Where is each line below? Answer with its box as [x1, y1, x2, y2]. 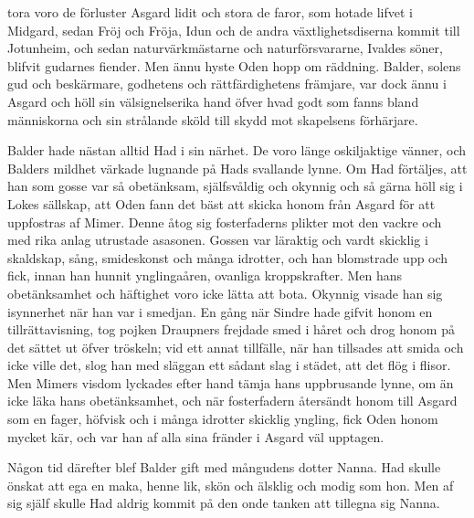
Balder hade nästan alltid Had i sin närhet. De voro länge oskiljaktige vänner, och [7, 141, 467, 160]
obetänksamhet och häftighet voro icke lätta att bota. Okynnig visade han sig [7, 283, 443, 302]
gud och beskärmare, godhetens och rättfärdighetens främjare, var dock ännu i [7, 74, 447, 93]
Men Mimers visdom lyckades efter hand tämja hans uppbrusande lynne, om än [7, 373, 454, 392]
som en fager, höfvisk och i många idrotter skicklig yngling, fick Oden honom [7, 409, 438, 428]
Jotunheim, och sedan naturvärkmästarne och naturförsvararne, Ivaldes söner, [7, 38, 443, 58]
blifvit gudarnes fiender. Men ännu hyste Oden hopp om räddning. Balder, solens [7, 56, 461, 75]
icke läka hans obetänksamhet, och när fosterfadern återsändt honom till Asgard [7, 391, 458, 410]
